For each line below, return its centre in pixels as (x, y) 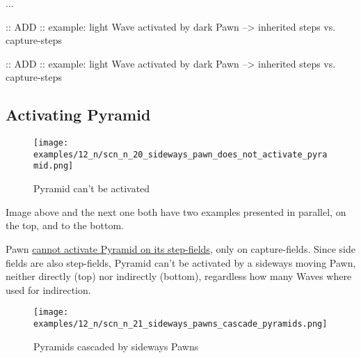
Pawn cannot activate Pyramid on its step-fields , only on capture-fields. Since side (180, 248)
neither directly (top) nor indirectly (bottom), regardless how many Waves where (179, 276)
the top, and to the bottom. (65, 225)
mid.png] (54, 166)
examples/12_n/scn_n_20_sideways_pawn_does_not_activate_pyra (180, 154)
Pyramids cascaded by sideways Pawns (116, 346)
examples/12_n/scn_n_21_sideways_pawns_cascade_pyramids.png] (180, 324)
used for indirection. (48, 289)
